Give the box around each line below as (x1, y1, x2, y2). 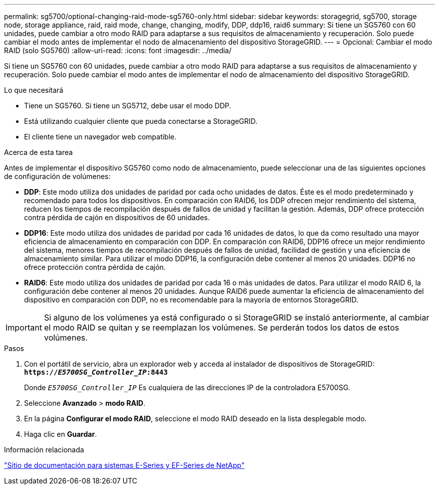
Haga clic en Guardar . (24, 430, 97, 438)
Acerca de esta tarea (4, 148, 73, 156)
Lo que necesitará (4, 86, 64, 94)
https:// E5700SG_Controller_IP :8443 (24, 368, 168, 376)
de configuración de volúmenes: (4, 172, 111, 181)
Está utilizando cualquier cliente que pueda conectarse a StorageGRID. (24, 117, 258, 125)
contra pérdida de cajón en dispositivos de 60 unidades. (24, 213, 210, 222)
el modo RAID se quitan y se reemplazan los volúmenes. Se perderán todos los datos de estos (44, 322, 399, 333)
